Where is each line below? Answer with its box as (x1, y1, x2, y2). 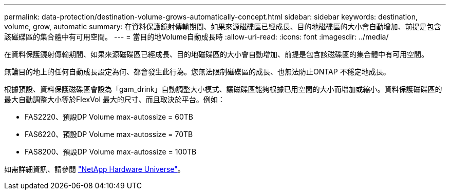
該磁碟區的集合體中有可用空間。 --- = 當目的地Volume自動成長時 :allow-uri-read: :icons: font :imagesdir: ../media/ (4, 32, 389, 41)
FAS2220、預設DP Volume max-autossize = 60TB (25, 112, 194, 121)
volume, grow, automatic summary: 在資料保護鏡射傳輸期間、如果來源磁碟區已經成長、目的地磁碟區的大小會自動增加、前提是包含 (4, 22, 441, 31)
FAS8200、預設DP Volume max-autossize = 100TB (25, 147, 197, 156)
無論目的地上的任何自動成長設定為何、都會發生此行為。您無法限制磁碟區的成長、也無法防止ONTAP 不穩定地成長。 (4, 67, 390, 76)
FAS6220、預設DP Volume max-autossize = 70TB (25, 130, 193, 139)
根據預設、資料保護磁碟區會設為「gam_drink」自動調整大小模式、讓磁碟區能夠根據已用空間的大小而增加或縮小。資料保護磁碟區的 (4, 85, 442, 93)
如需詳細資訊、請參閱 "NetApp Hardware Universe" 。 (4, 165, 185, 173)
